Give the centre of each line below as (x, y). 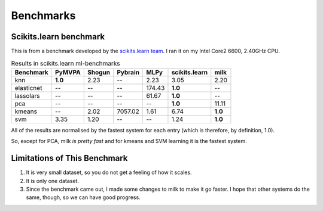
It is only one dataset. (53, 181)
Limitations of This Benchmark (69, 158)
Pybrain (128, 72)
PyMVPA (68, 72)
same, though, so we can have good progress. (83, 197)
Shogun (99, 72)
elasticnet (28, 88)
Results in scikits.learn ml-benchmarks (66, 63)
